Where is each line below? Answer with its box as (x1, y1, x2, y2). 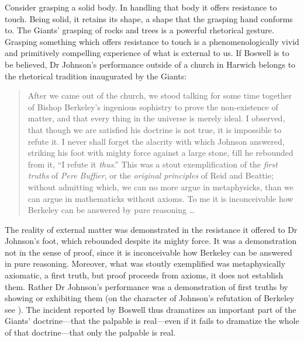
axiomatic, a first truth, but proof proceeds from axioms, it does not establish (5, 269, 284, 281)
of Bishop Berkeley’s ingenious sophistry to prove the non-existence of (27, 100, 278, 113)
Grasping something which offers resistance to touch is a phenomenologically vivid (5, 35, 299, 47)
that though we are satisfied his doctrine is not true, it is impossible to (27, 123, 282, 135)
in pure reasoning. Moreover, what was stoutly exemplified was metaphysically (5, 257, 286, 270)
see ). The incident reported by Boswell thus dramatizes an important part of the (5, 303, 296, 315)
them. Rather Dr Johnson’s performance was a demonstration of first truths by (5, 280, 288, 292)
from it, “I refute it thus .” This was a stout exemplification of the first (27, 158, 278, 170)
